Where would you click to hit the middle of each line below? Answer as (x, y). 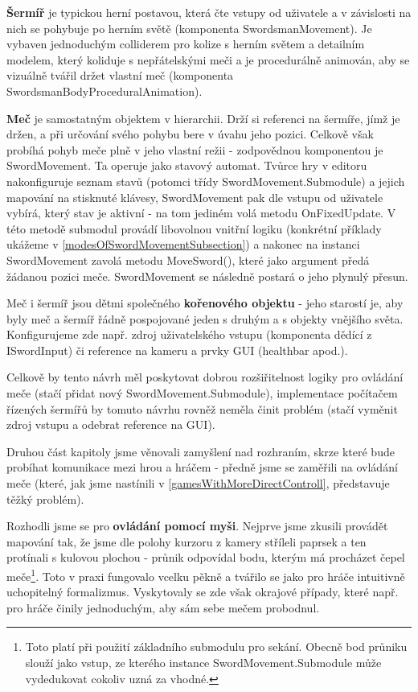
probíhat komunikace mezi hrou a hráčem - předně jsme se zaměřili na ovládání (202, 467)
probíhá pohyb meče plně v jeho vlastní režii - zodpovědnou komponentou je (195, 149)
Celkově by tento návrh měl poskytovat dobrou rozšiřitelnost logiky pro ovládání (205, 377)
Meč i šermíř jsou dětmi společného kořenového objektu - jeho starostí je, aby (205, 303)
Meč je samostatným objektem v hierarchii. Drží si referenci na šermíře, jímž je (203, 118)
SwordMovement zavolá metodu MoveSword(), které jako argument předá (188, 259)
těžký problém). (45, 498)
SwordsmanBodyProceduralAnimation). (104, 91)
